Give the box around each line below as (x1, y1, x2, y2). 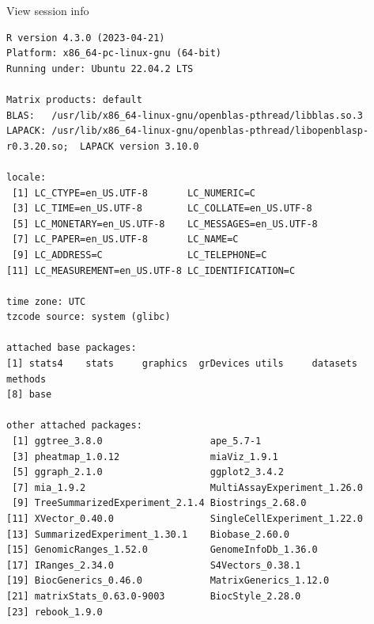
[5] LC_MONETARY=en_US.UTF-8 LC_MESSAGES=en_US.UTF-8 (12, 218, 318, 230)
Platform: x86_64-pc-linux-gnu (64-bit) (6, 48, 222, 59)
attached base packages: (6, 342, 137, 354)
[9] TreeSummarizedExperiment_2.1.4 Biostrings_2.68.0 (12, 497, 307, 509)
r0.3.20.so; (6, 140, 69, 152)
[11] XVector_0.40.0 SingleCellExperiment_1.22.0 (6, 513, 364, 524)
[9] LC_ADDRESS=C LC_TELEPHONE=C (12, 249, 267, 261)
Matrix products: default (6, 93, 142, 105)
